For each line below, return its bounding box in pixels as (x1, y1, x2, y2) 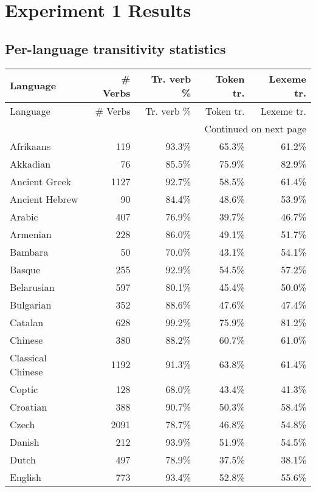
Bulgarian (10, 297, 52, 312)
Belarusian (10, 279, 55, 294)
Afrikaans (10, 138, 51, 153)
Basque (10, 262, 41, 276)
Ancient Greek (10, 174, 72, 188)
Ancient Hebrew (10, 191, 78, 206)
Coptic (10, 381, 38, 396)
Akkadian (10, 156, 51, 171)
